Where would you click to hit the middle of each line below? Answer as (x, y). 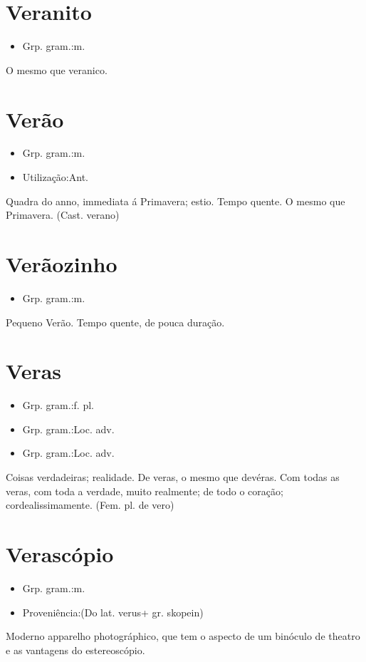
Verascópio (60, 554)
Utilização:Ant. (55, 177)
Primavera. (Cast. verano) (63, 215)
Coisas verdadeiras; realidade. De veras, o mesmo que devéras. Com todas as (173, 477)
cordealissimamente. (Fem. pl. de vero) (90, 505)
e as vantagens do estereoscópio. (75, 650)
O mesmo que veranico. (57, 69)
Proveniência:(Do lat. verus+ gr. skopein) (113, 612)
